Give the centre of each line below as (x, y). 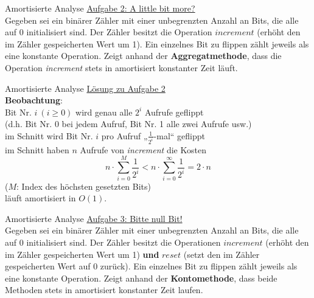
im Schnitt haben (37, 149)
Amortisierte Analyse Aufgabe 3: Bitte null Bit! (94, 218)
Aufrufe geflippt (174, 112)
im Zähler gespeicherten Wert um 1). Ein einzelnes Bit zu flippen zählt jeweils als (157, 43)
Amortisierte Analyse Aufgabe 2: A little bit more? (100, 8)
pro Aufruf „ (124, 135)
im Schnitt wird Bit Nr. (49, 135)
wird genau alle (104, 112)
